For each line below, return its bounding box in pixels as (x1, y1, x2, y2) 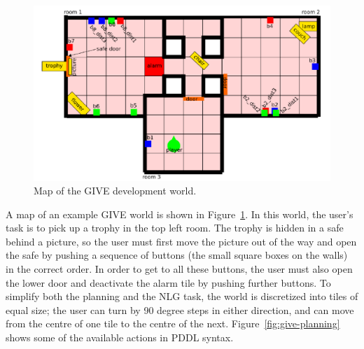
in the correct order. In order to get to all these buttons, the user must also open (6, 262, 353, 276)
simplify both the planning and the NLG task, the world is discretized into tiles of (6, 289, 358, 304)
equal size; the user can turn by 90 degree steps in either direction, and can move (6, 302, 354, 317)
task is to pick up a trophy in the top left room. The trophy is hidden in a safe (6, 220, 344, 235)
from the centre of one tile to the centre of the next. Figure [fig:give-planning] (6, 316, 340, 331)
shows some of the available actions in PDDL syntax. (6, 330, 234, 345)
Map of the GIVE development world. (34, 183, 197, 198)
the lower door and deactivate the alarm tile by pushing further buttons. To (6, 275, 331, 290)
